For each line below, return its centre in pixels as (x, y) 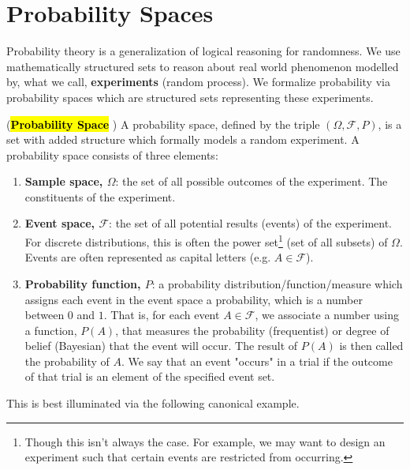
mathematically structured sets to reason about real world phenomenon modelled (203, 66)
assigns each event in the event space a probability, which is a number (194, 299)
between (45, 315)
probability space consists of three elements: (112, 154)
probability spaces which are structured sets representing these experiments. (190, 97)
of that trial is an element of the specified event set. (150, 376)
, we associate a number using (327, 315)
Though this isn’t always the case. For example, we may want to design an (205, 441)
